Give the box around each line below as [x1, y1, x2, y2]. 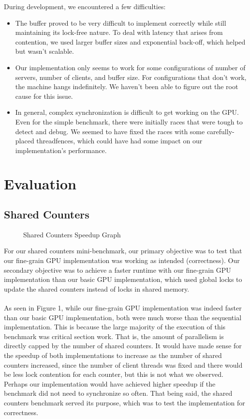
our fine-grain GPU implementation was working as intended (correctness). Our [4, 255, 240, 265]
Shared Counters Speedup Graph [23, 229, 121, 239]
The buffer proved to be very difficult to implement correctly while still [15, 17, 226, 28]
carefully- [206, 126, 235, 136]
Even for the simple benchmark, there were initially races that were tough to [15, 116, 243, 126]
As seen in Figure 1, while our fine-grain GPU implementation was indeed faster [4, 303, 242, 313]
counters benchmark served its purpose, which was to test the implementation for [4, 397, 245, 407]
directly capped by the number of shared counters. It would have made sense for [4, 341, 242, 351]
